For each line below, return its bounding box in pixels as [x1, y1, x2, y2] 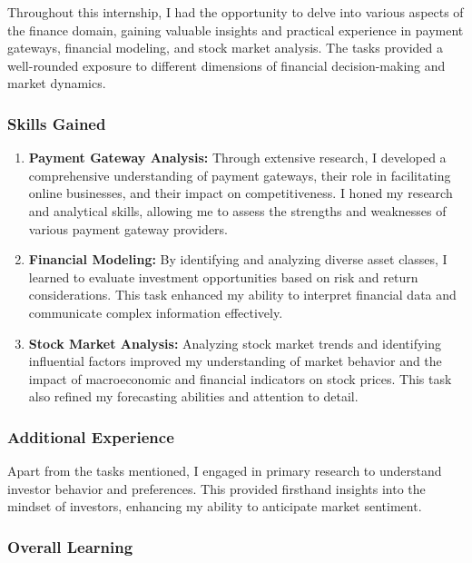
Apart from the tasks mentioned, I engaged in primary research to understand [7, 461, 442, 480]
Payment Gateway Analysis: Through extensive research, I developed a [28, 148, 447, 167]
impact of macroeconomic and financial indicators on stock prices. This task [28, 369, 452, 388]
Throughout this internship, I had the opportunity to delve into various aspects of [7, 3, 464, 21]
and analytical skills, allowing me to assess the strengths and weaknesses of [28, 201, 447, 220]
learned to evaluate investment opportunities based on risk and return [28, 267, 418, 286]
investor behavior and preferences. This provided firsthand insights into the [7, 479, 426, 498]
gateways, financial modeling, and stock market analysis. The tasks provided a [7, 38, 444, 57]
